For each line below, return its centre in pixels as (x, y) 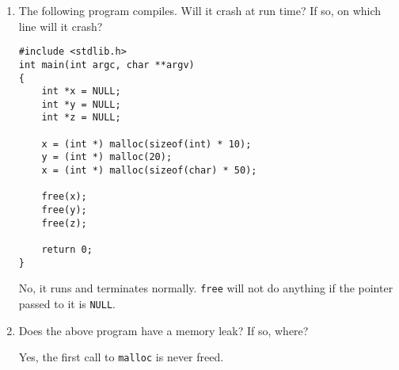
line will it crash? (61, 26)
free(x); (64, 197)
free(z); (64, 223)
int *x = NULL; (81, 92)
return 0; (67, 250)
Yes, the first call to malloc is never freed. (121, 357)
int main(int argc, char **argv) (106, 65)
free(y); (64, 210)
